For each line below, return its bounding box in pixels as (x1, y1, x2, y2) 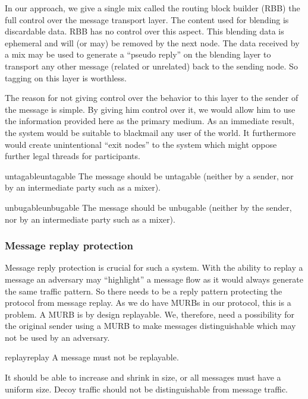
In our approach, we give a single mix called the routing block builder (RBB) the (5, 2, 300, 14)
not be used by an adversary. (5, 331, 110, 343)
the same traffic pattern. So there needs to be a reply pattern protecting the (5, 284, 282, 297)
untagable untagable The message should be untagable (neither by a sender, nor (5, 169, 294, 182)
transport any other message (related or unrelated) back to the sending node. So (5, 59, 298, 72)
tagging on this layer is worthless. (5, 71, 127, 84)
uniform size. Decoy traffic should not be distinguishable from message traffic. (5, 382, 288, 395)
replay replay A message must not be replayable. (5, 351, 179, 363)
